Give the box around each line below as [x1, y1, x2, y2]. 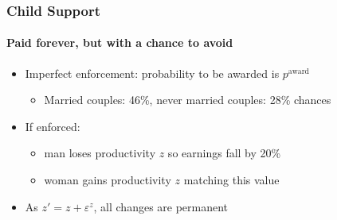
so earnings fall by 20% [167, 145, 281, 161]
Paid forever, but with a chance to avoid [6, 34, 233, 51]
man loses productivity [44, 145, 156, 161]
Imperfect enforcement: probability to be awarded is [25, 64, 280, 81]
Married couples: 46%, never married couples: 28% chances [44, 91, 331, 108]
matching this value [183, 172, 280, 188]
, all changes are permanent [93, 198, 229, 214]
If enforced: [25, 118, 80, 134]
